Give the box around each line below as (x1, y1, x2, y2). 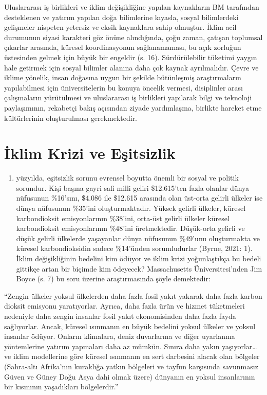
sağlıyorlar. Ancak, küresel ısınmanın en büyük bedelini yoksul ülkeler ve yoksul (4, 320, 256, 331)
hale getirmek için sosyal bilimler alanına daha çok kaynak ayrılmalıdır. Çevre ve (4, 62, 259, 73)
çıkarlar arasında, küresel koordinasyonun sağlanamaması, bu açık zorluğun (4, 42, 241, 52)
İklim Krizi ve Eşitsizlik (4, 142, 176, 164)
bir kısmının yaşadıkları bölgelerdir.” (4, 381, 119, 392)
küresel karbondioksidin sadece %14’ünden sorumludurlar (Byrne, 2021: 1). (16, 243, 253, 254)
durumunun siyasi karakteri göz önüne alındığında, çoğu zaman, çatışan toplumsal (4, 31, 263, 42)
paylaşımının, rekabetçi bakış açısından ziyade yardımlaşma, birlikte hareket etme (4, 102, 262, 113)
